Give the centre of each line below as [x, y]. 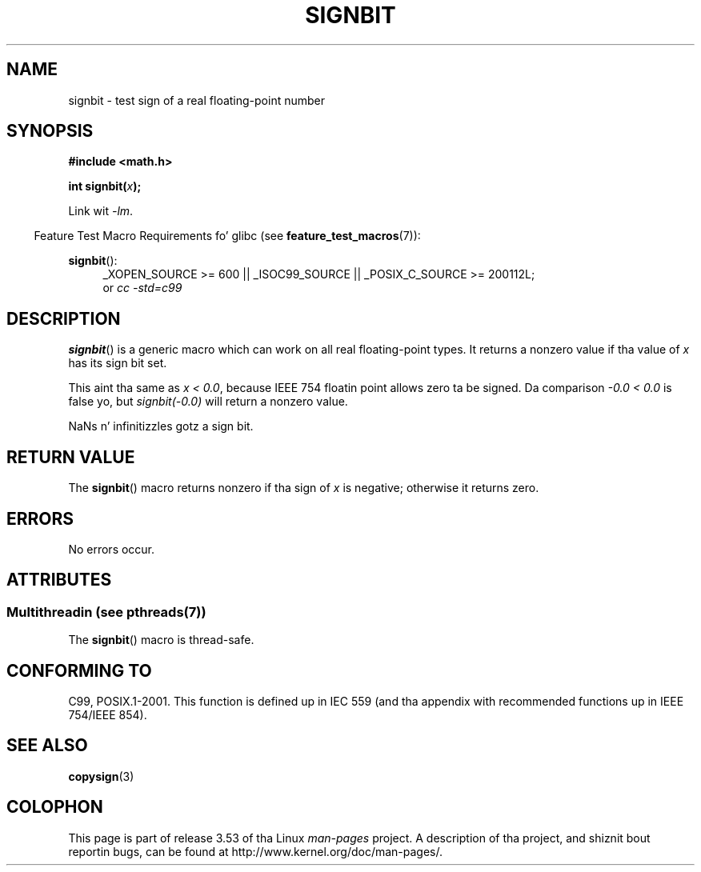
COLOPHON [55, 807]
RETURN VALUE [71, 457]
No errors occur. [112, 549]
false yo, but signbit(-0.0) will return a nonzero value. [208, 402]
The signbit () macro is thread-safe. [161, 640]
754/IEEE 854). [108, 715]
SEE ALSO [47, 746]
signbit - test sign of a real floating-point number [197, 100]
